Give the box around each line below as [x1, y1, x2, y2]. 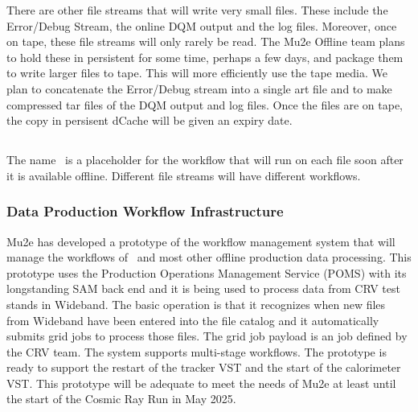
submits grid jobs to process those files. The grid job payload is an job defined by [6, 328, 408, 344]
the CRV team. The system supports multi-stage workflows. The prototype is [6, 343, 387, 360]
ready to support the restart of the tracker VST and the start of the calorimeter [6, 359, 401, 376]
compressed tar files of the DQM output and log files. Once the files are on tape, [6, 96, 404, 113]
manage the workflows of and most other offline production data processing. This [6, 249, 412, 266]
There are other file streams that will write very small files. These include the [6, 2, 388, 18]
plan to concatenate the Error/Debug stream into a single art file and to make [6, 80, 392, 97]
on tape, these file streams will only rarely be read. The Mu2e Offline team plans [6, 33, 405, 50]
